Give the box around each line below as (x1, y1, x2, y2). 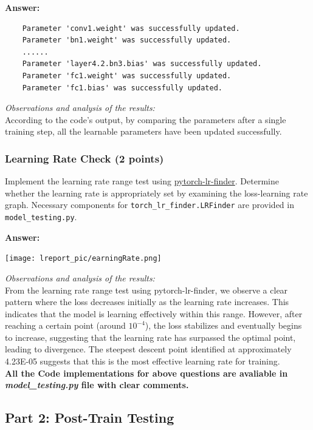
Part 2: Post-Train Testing (5, 408, 174, 427)
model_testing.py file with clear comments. (5, 378, 189, 391)
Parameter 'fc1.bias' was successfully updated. (22, 83, 222, 92)
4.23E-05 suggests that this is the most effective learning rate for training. (5, 355, 280, 368)
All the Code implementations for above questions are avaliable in (5, 366, 288, 379)
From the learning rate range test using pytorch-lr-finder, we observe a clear (5, 283, 288, 296)
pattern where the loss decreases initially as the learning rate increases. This (5, 295, 289, 308)
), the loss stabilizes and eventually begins (145, 319, 302, 332)
